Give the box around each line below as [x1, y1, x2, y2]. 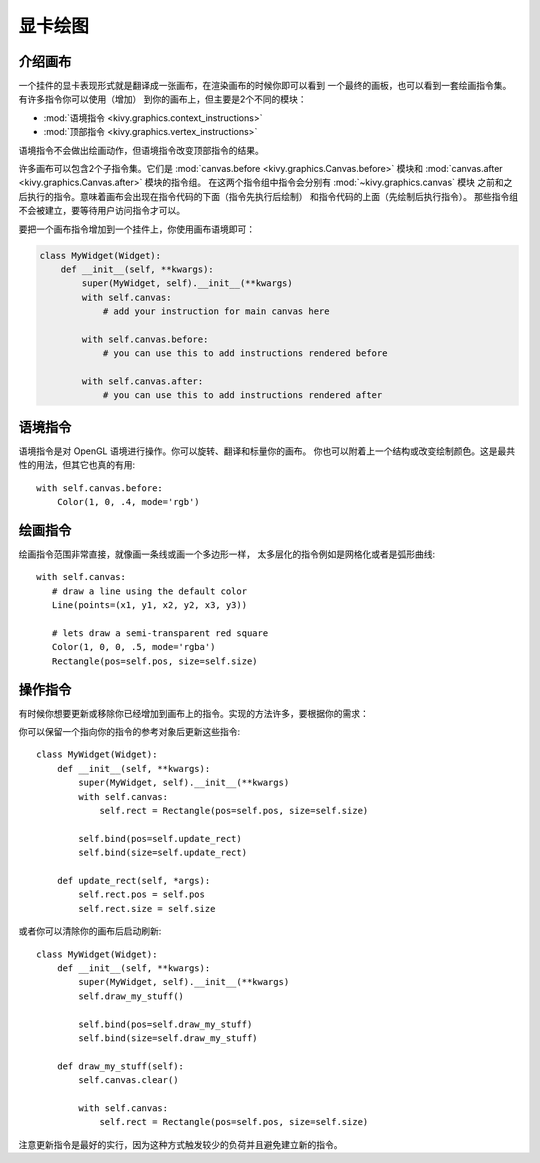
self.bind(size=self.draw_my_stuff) [78, 1032, 259, 1044]
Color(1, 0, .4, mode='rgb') [56, 496, 200, 508]
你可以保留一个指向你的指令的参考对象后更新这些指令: [18, 726, 241, 738]
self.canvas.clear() [78, 1075, 179, 1086]
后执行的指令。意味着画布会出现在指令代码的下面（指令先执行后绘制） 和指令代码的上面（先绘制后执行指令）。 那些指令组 [18, 190, 519, 202]
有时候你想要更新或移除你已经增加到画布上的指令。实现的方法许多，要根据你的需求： [18, 707, 369, 719]
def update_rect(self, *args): [56, 875, 211, 886]
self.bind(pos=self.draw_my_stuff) [78, 1018, 253, 1030]
